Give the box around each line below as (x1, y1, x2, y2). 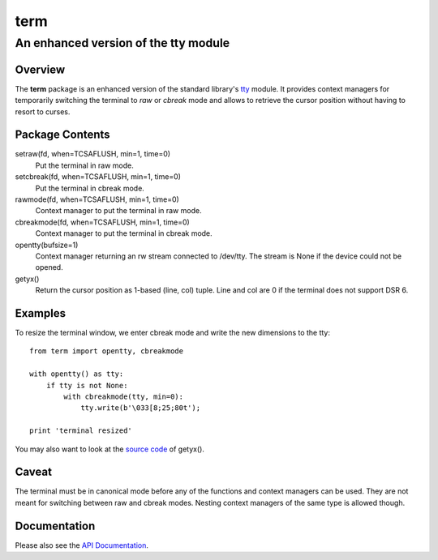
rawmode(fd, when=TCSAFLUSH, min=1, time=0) (15, 195, 180, 204)
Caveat (15, 465, 53, 479)
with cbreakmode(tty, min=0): (63, 391, 184, 401)
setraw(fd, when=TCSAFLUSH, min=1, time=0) (15, 149, 170, 159)
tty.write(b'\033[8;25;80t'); (80, 404, 201, 413)
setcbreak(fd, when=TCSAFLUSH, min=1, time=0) (15, 172, 182, 182)
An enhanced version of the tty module (15, 36, 230, 50)
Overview (15, 62, 66, 76)
